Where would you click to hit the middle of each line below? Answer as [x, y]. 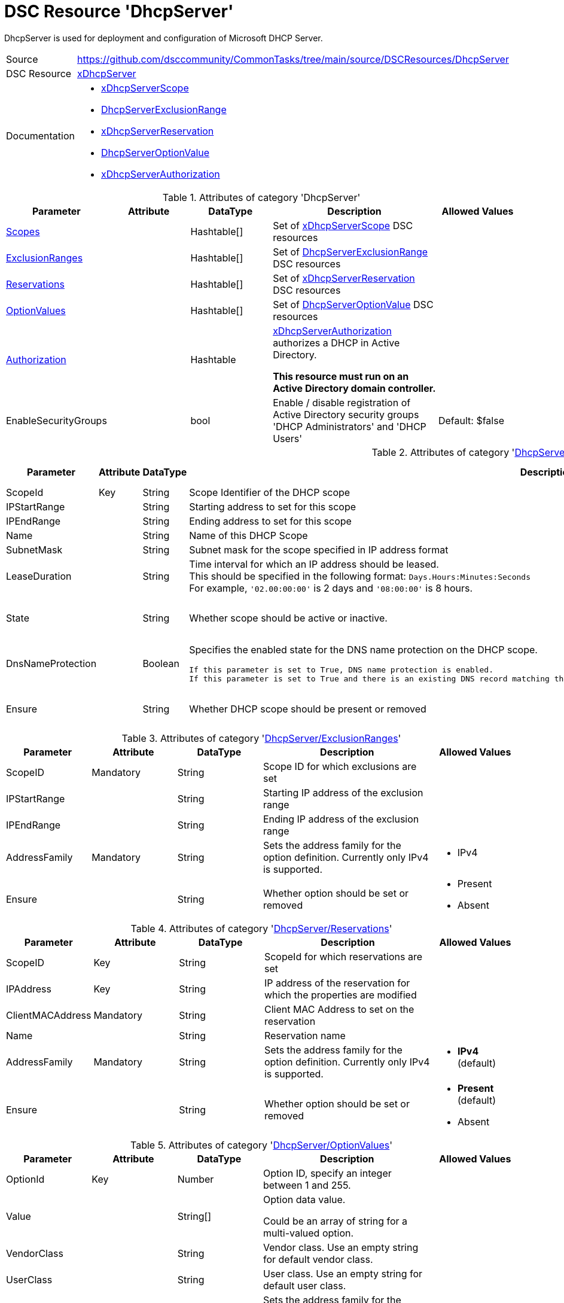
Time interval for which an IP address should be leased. [314, 564]
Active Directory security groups [346, 414]
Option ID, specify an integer [327, 1173]
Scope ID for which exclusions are [340, 766]
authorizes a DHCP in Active [336, 343]
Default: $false [471, 420]
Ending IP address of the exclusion [341, 819]
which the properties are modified [340, 995]
